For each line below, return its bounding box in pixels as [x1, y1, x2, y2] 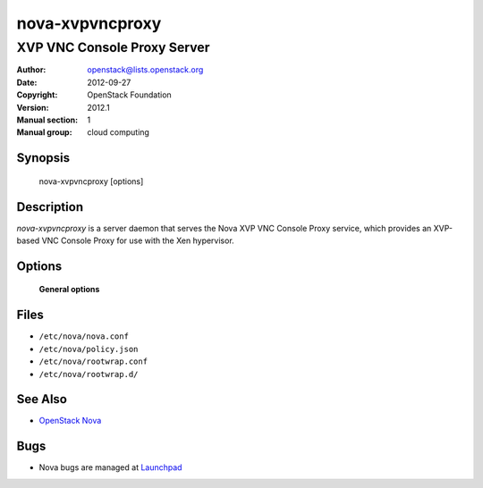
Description [16, 199, 84, 215]
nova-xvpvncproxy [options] [38, 175, 144, 187]
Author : [16, 64, 47, 75]
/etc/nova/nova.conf [38, 332, 130, 341]
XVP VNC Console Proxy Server [16, 39, 210, 55]
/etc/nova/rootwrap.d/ [38, 369, 139, 379]
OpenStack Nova [38, 416, 102, 426]
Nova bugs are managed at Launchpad [38, 462, 182, 473]
